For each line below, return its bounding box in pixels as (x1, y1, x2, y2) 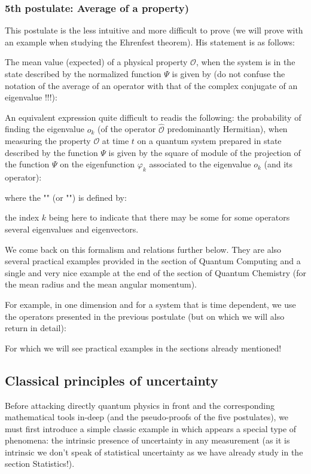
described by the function (5, 146, 98, 158)
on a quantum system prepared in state (137, 134, 282, 147)
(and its (264, 158, 293, 170)
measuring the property (5, 134, 91, 147)
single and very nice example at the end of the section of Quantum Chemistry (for (5, 266, 306, 279)
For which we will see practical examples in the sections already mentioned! (5, 341, 282, 354)
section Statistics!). (5, 457, 75, 470)
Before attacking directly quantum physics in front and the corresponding (5, 399, 275, 411)
